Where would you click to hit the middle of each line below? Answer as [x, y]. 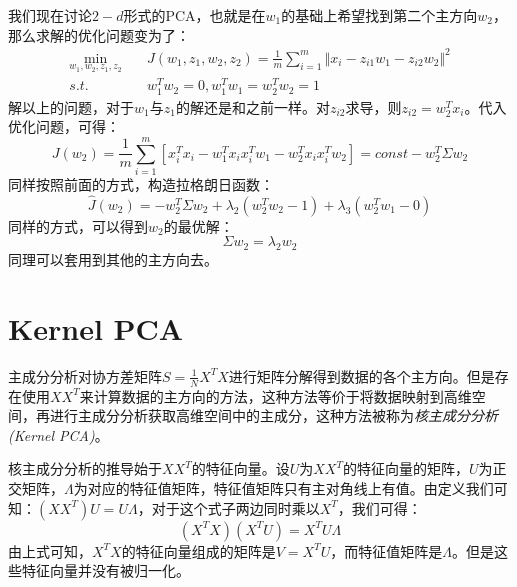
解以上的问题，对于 [71, 106]
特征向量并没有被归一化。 [105, 570]
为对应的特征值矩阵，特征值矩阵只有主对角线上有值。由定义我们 [283, 488]
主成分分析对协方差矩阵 [85, 375]
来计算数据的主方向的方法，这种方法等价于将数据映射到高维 [275, 395]
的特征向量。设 [240, 468]
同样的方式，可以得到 [78, 225]
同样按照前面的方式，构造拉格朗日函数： [141, 183]
